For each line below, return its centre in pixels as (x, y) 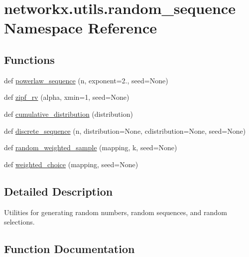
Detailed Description (59, 191)
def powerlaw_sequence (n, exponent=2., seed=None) (86, 80)
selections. (19, 222)
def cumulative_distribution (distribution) (68, 114)
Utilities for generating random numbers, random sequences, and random (116, 212)
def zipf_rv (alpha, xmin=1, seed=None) (67, 97)
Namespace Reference (80, 28)
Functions (29, 59)
